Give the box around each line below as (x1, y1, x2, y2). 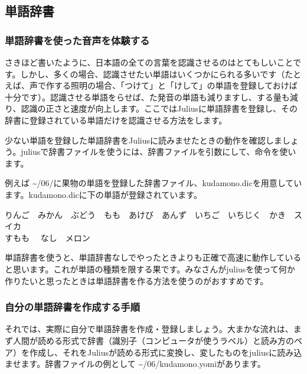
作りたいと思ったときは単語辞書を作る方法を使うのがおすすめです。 (5, 274, 269, 287)
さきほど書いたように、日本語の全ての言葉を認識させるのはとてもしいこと (5, 56, 293, 68)
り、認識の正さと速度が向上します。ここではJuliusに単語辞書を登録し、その (5, 102, 298, 115)
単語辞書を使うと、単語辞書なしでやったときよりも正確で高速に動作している (5, 251, 302, 264)
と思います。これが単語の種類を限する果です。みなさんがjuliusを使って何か (5, 262, 295, 275)
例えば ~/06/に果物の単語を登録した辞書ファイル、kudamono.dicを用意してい (5, 177, 302, 189)
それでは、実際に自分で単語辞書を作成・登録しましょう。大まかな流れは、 (5, 323, 293, 335)
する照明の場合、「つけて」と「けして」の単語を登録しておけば (54, 79, 298, 92)
